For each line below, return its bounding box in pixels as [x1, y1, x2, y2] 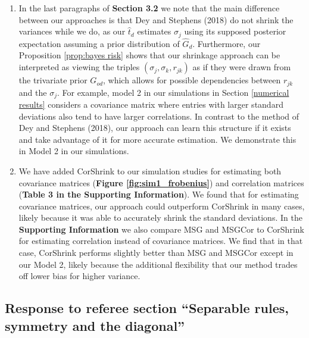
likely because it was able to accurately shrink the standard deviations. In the [18, 211, 302, 224]
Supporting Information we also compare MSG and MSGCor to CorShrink [18, 223, 304, 235]
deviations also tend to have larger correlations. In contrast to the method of [18, 109, 299, 122]
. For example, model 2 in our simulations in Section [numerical [57, 86, 289, 98]
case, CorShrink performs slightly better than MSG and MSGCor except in [18, 246, 294, 259]
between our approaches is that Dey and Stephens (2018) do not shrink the [18, 13, 294, 26]
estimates [137, 25, 171, 37]
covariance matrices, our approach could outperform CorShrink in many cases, [18, 199, 305, 212]
